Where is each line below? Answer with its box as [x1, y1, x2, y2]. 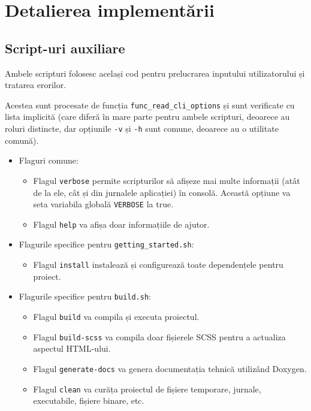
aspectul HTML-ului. [33, 342, 111, 355]
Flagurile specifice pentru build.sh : [19, 290, 152, 303]
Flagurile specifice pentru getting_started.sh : [19, 238, 194, 250]
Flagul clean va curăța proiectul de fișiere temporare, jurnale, [33, 382, 261, 395]
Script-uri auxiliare [5, 38, 125, 57]
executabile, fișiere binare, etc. [33, 394, 144, 407]
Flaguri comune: [19, 154, 78, 167]
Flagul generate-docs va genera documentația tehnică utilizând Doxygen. [33, 362, 307, 374]
